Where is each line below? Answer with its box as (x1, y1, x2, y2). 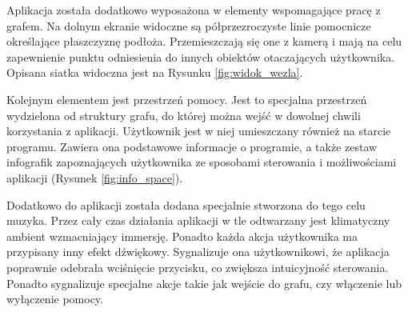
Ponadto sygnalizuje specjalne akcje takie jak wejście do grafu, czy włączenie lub (6, 274, 402, 291)
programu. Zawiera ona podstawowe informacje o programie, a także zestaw (6, 138, 378, 154)
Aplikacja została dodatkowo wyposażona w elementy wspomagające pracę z (6, 2, 381, 18)
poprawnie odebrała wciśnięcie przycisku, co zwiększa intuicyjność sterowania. (6, 258, 389, 275)
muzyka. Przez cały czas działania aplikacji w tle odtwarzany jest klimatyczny (6, 212, 390, 229)
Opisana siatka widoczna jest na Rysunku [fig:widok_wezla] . (6, 64, 303, 81)
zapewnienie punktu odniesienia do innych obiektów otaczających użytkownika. (6, 48, 395, 65)
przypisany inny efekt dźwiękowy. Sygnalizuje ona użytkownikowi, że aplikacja (6, 243, 390, 260)
